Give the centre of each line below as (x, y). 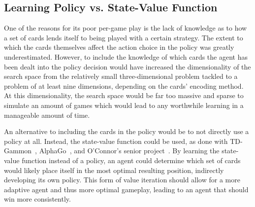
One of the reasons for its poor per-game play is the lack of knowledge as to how (126, 28)
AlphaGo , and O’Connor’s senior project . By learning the (129, 151)
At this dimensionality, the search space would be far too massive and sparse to (124, 95)
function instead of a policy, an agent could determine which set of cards (131, 160)
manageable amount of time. (47, 115)
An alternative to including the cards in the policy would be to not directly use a (127, 131)
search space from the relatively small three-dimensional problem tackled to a (121, 76)
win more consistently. (37, 199)
